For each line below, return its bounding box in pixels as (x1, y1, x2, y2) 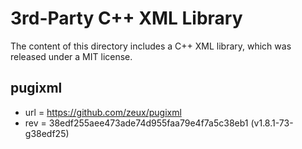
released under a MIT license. (10, 50, 133, 62)
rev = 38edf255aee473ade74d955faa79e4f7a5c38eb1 (24, 117, 249, 129)
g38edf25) (24, 127, 70, 139)
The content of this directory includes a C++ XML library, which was (10, 40, 292, 52)
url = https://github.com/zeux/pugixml (24, 106, 182, 118)
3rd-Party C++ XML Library (10, 7, 243, 30)
